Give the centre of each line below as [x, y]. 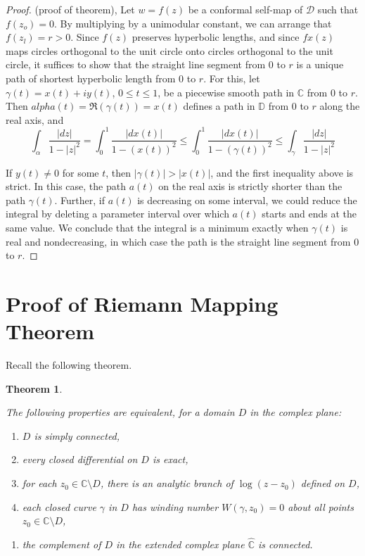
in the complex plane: [296, 412]
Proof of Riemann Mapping [142, 303]
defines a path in [219, 106]
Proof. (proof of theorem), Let [70, 9]
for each [39, 483]
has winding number [175, 506]
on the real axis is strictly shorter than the [250, 186]
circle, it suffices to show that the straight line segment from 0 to [146, 64]
